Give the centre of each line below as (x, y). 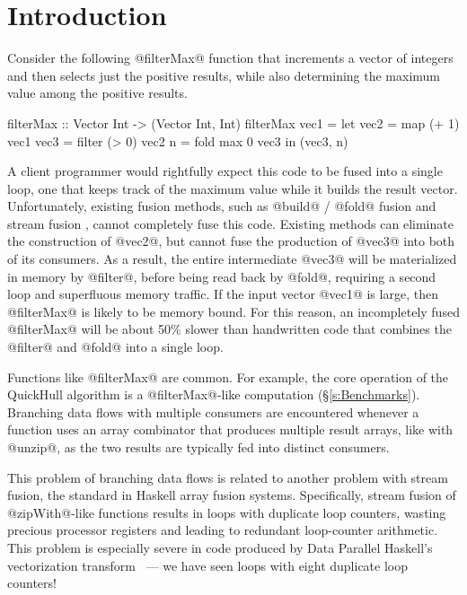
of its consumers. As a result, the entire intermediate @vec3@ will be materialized (232, 259)
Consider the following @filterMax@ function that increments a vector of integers (230, 58)
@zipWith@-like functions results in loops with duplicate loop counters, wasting (227, 512)
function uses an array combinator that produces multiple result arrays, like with (230, 429)
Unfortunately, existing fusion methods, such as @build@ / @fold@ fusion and (222, 206)
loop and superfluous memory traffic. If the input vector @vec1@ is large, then (223, 294)
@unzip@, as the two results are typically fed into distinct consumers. (198, 447)
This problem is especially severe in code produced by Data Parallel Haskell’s (220, 547)
